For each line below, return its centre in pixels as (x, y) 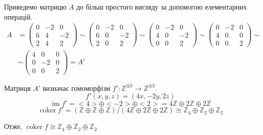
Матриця (18, 88)
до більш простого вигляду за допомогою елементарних (162, 7)
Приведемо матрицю (35, 7)
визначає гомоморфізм (77, 88)
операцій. (18, 16)
